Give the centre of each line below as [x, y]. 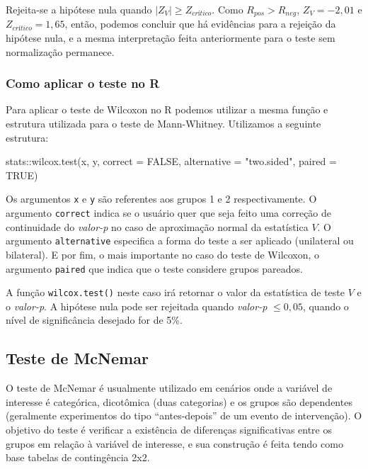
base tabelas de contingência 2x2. [78, 457]
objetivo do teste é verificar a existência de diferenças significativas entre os [169, 430]
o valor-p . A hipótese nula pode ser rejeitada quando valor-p [137, 306]
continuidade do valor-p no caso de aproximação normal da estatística [157, 226]
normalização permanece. [60, 51]
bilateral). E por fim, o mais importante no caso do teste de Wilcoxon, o [163, 254]
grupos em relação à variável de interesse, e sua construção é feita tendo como [174, 443]
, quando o [326, 306]
